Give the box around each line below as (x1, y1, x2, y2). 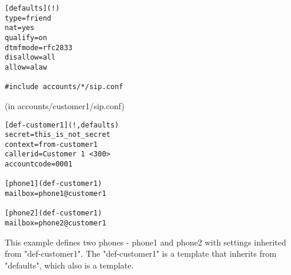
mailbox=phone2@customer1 (5, 219, 106, 228)
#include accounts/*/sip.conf (5, 83, 123, 91)
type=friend (5, 14, 51, 22)
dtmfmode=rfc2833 (5, 43, 73, 52)
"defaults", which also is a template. (5, 258, 134, 271)
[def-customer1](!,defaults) (5, 120, 119, 129)
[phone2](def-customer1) (5, 209, 102, 218)
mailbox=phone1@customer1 (5, 189, 106, 198)
